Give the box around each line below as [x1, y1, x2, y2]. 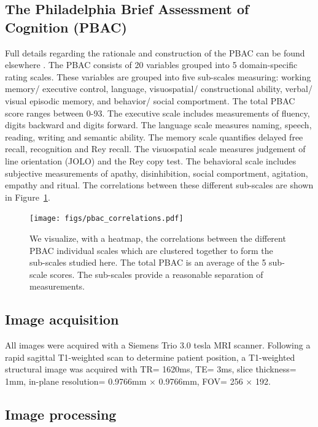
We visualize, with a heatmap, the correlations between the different [29, 231, 286, 244]
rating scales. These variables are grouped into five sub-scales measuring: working [5, 70, 311, 83]
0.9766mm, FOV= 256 [158, 374, 243, 387]
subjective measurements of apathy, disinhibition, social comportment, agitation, [5, 166, 308, 179]
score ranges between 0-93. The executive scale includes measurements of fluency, [5, 106, 310, 119]
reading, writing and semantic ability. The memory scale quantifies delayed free [5, 130, 303, 143]
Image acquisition [5, 310, 119, 329]
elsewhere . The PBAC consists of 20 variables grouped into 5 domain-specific [5, 58, 298, 71]
